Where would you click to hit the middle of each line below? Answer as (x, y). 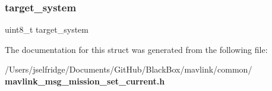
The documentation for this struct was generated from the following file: (136, 49)
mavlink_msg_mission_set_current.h (85, 81)
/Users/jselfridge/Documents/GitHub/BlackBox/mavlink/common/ (129, 69)
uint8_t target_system (47, 29)
